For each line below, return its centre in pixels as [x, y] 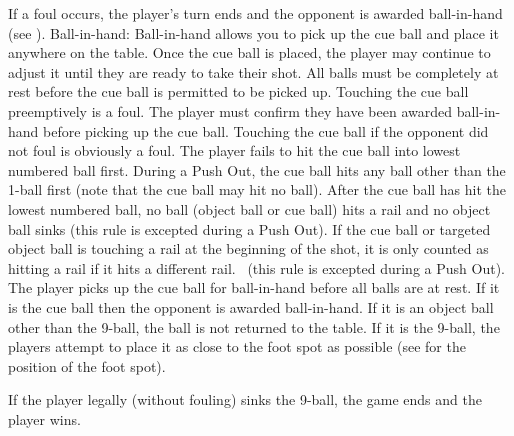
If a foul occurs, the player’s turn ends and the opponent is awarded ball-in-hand [255, 13]
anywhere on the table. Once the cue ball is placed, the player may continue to [249, 52]
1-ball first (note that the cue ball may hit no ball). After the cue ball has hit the [257, 189]
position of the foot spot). [87, 365]
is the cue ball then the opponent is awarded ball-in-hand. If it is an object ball [251, 306]
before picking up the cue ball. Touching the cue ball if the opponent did [266, 130]
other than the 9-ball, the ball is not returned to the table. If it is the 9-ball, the [254, 326]
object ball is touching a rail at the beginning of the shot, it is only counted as [248, 248]
